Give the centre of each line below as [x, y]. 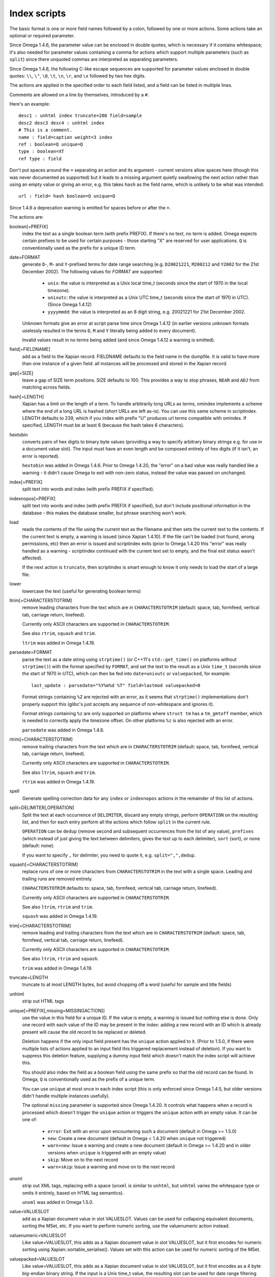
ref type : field [40, 159]
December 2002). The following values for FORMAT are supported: [92, 271]
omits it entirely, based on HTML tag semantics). [73, 1193]
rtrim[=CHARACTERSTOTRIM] [41, 739]
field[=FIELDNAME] [30, 349]
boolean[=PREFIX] [29, 226]
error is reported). [41, 456]
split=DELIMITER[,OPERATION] [42, 808]
